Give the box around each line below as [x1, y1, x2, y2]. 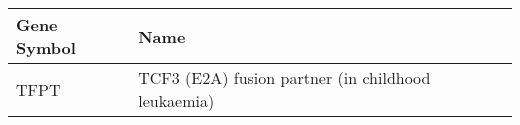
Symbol [16, 36, 76, 59]
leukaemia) [138, 89, 215, 112]
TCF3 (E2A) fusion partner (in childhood [138, 66, 431, 89]
